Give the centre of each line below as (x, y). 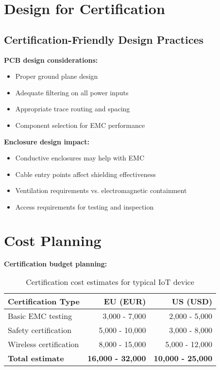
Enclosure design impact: (47, 141)
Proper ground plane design (57, 76)
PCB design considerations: (51, 60)
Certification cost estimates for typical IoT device (110, 282)
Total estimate (36, 358)
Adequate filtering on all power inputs (72, 92)
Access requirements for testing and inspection (85, 206)
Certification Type (44, 301)
